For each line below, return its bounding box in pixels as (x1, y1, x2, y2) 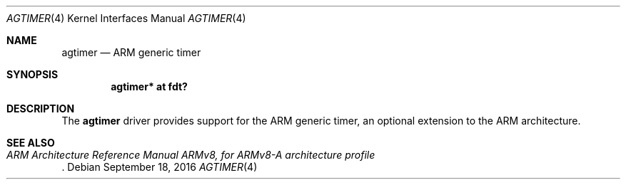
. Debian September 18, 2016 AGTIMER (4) (61, 161, 258, 173)
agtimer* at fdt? (111, 80, 188, 92)
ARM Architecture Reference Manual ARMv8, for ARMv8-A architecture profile (6, 149, 375, 161)
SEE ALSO (6, 137, 55, 149)
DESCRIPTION (6, 102, 75, 115)
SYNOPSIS (6, 68, 59, 80)
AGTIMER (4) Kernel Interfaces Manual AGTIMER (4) (6, 12, 246, 24)
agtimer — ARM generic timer (61, 46, 201, 58)
